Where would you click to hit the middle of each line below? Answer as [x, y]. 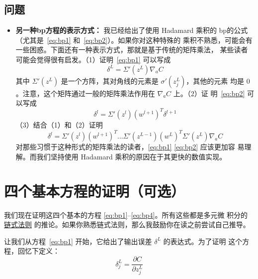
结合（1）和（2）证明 [68, 125]
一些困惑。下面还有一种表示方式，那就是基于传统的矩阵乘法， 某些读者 [132, 50]
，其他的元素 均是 [215, 80]
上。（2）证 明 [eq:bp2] [209, 93]
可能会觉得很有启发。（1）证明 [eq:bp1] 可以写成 [93, 59]
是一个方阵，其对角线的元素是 [110, 80]
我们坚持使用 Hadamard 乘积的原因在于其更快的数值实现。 [131, 156]
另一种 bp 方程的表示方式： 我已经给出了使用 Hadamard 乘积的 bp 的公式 [132, 30]
